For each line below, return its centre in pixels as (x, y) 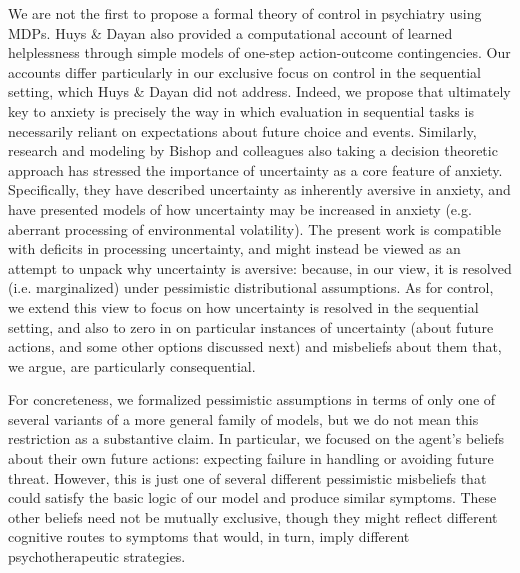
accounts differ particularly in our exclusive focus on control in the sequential (245, 71)
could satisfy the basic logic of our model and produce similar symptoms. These (252, 497)
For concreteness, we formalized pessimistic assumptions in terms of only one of (252, 399)
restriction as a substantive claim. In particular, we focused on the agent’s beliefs (256, 438)
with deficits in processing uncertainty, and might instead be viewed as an (234, 248)
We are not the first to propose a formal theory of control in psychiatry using (245, 13)
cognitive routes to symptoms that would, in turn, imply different (209, 536)
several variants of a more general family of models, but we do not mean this (243, 418)
